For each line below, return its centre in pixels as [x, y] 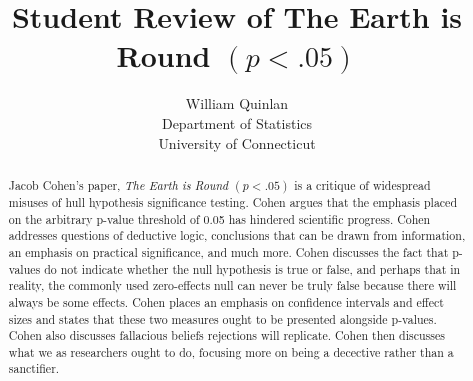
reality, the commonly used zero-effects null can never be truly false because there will [232, 285]
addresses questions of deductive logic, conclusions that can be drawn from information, [237, 235]
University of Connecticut [237, 142]
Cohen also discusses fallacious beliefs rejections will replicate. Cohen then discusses [226, 335]
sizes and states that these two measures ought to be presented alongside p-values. [222, 318]
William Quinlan [237, 103]
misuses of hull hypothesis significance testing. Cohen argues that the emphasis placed [233, 201]
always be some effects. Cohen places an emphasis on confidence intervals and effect [226, 301]
